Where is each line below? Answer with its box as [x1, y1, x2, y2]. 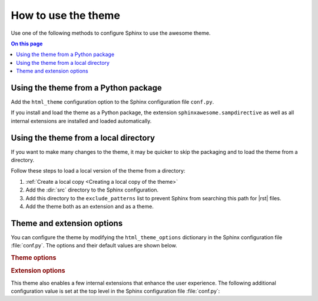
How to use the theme [11, 9, 121, 22]
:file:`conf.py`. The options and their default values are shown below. [11, 242, 178, 249]
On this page [11, 40, 43, 47]
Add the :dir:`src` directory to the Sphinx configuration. [25, 186, 159, 194]
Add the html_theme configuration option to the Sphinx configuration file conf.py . [11, 98, 214, 105]
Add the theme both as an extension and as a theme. [25, 203, 154, 210]
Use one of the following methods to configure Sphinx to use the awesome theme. [11, 29, 211, 37]
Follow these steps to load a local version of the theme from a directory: [11, 167, 185, 174]
